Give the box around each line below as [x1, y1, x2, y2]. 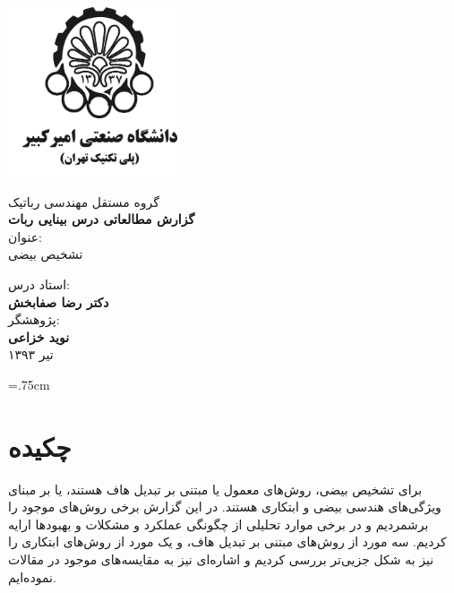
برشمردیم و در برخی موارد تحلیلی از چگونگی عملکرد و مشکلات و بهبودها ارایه [8, 514, 429, 533]
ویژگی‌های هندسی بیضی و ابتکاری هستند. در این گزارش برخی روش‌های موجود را [8, 497, 441, 516]
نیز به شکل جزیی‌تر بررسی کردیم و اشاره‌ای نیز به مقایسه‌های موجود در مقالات [8, 550, 434, 568]
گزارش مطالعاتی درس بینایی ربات [8, 210, 195, 228]
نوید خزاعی [8, 327, 70, 346]
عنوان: [8, 227, 42, 245]
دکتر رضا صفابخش [8, 292, 109, 311]
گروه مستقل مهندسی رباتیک [8, 192, 159, 211]
